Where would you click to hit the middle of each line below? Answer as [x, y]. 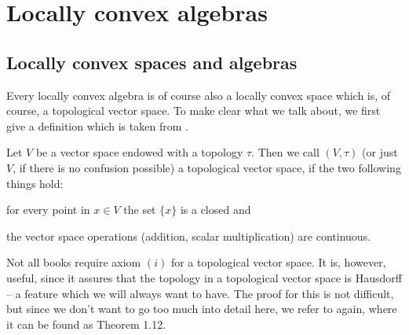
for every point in [48, 210]
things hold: [35, 183]
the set [140, 210]
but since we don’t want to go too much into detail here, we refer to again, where [202, 309]
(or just [380, 152]
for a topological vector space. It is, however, [278, 262]
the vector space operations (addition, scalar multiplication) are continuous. [189, 236]
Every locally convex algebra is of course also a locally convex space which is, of [199, 95]
